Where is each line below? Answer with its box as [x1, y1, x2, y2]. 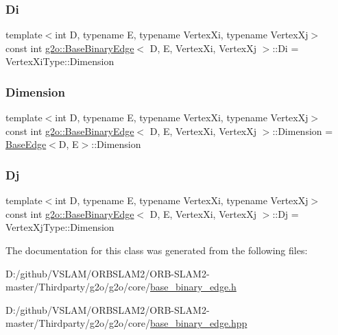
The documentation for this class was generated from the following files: [5, 243, 308, 257]
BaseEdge [5, 137, 47, 151]
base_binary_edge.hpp [150, 316, 248, 330]
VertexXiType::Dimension [5, 54, 114, 69]
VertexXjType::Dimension [5, 220, 114, 234]
